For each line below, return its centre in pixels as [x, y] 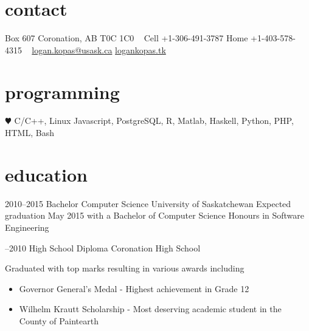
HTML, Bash [30, 133]
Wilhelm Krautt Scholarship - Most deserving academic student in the [150, 309]
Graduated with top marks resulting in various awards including [125, 268]
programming [62, 91]
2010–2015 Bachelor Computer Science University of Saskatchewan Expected [148, 203]
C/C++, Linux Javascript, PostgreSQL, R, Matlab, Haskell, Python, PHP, [154, 121]
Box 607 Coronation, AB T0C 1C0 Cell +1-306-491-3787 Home [127, 38]
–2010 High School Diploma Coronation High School [103, 247]
